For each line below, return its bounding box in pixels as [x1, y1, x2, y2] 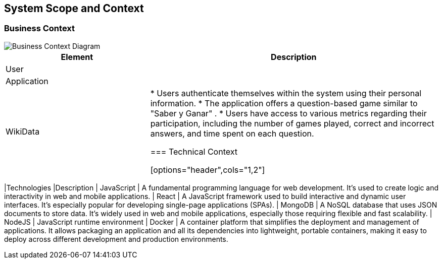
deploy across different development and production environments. [4, 234, 228, 243]
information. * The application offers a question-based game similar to [150, 98, 418, 108]
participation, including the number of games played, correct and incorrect [150, 118, 434, 128]
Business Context [4, 23, 75, 34]
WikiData [6, 126, 40, 137]
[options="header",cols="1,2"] [150, 164, 265, 175]
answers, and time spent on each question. [150, 128, 314, 139]
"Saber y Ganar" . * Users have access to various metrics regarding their [150, 108, 427, 118]
